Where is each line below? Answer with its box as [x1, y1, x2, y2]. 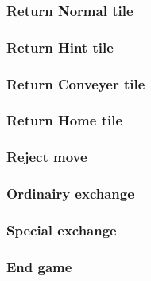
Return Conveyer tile [6, 73, 145, 93]
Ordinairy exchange [6, 184, 134, 204]
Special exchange [6, 220, 117, 239]
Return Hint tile [6, 37, 114, 57]
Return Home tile [6, 110, 123, 130]
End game [6, 256, 72, 276]
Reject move [6, 147, 87, 167]
